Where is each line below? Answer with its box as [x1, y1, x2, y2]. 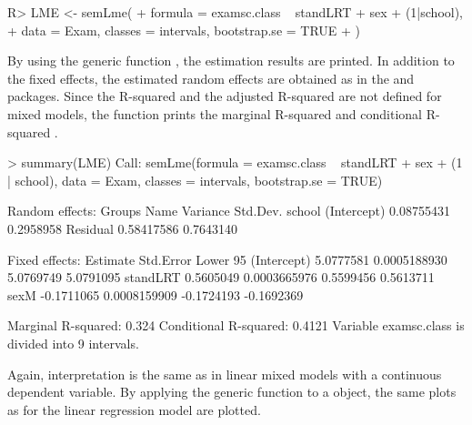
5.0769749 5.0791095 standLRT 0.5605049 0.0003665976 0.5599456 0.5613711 [7, 268, 435, 287]
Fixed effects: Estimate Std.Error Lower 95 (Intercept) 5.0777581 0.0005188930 [7, 249, 447, 268]
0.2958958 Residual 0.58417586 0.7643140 [7, 218, 238, 238]
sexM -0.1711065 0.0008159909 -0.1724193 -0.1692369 [7, 285, 304, 304]
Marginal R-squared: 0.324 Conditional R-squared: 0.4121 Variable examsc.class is [7, 316, 465, 335]
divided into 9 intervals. [7, 333, 139, 352]
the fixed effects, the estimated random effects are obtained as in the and [7, 68, 415, 87]
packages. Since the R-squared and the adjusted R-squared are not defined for [7, 86, 442, 106]
